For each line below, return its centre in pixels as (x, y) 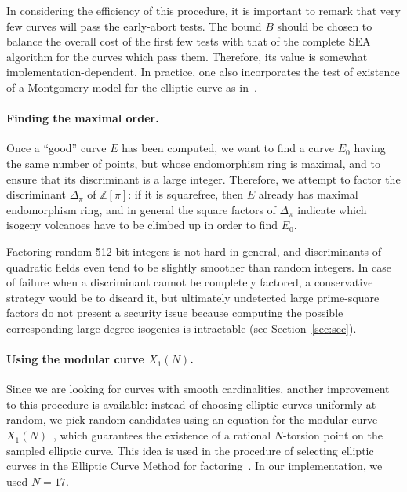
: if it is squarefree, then (186, 194)
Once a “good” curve (56, 148)
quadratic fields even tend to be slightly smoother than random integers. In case (199, 266)
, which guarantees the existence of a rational (162, 435)
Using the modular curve (75, 359)
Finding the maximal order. (83, 118)
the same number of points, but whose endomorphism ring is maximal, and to (193, 163)
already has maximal (308, 194)
